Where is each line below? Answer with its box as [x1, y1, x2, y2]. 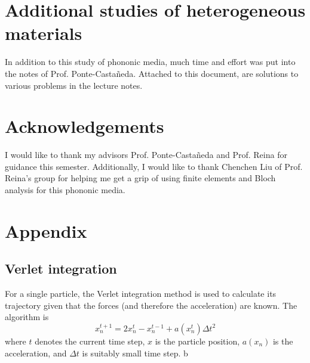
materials [5, 21, 82, 45]
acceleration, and [5, 346, 67, 359]
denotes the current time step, [35, 334, 145, 347]
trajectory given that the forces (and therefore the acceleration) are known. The [5, 299, 297, 311]
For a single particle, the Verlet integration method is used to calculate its [5, 287, 277, 300]
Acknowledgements [5, 114, 164, 138]
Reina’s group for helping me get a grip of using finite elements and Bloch [5, 172, 276, 184]
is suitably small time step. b [82, 346, 188, 359]
